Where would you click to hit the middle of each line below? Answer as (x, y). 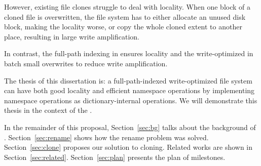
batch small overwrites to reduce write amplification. (86, 63)
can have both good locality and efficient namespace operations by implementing (129, 90)
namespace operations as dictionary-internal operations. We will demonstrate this (131, 100)
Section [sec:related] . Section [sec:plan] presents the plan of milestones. (115, 157)
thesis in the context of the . (48, 110)
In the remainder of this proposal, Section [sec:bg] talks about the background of (130, 127)
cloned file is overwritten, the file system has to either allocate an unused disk (125, 16)
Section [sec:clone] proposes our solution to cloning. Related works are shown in (128, 147)
